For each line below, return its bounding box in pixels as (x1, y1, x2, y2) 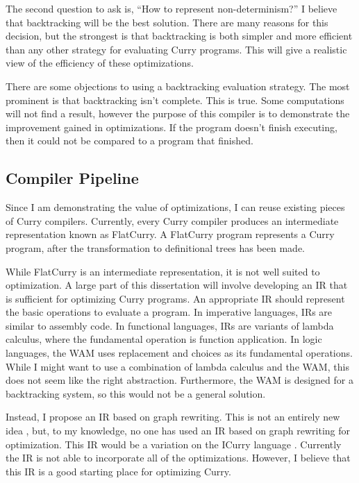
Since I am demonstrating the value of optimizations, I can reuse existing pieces (6, 200, 345, 214)
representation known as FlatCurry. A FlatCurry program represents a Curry (6, 227, 335, 241)
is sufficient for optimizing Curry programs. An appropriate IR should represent (6, 291, 345, 305)
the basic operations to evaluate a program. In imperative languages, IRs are (6, 305, 333, 319)
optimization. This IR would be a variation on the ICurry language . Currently (6, 437, 342, 451)
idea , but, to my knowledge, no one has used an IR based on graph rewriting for (6, 423, 351, 438)
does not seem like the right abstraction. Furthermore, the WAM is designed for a (6, 373, 353, 387)
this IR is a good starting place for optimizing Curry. (6, 464, 231, 478)
